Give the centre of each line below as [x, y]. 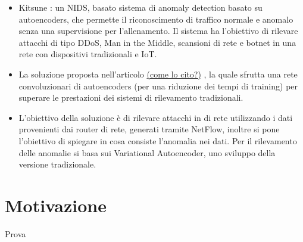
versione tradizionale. [57, 164]
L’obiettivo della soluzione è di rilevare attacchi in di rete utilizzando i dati [156, 117]
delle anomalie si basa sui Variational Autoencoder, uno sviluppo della [147, 152]
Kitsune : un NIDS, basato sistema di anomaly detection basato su [140, 7]
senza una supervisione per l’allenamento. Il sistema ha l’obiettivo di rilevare [158, 31]
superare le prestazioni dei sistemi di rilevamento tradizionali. [131, 97]
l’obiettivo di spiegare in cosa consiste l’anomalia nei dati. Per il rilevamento [158, 140]
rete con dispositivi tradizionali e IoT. [88, 54]
